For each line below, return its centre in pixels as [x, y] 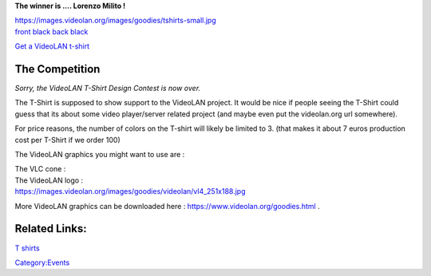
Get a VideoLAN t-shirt [52, 46]
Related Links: [51, 229]
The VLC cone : [40, 169]
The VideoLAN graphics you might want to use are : [100, 155]
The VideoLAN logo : [49, 180]
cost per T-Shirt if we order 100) [67, 140]
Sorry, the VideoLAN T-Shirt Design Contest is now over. [108, 89]
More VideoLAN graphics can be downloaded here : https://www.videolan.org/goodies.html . [167, 206]
